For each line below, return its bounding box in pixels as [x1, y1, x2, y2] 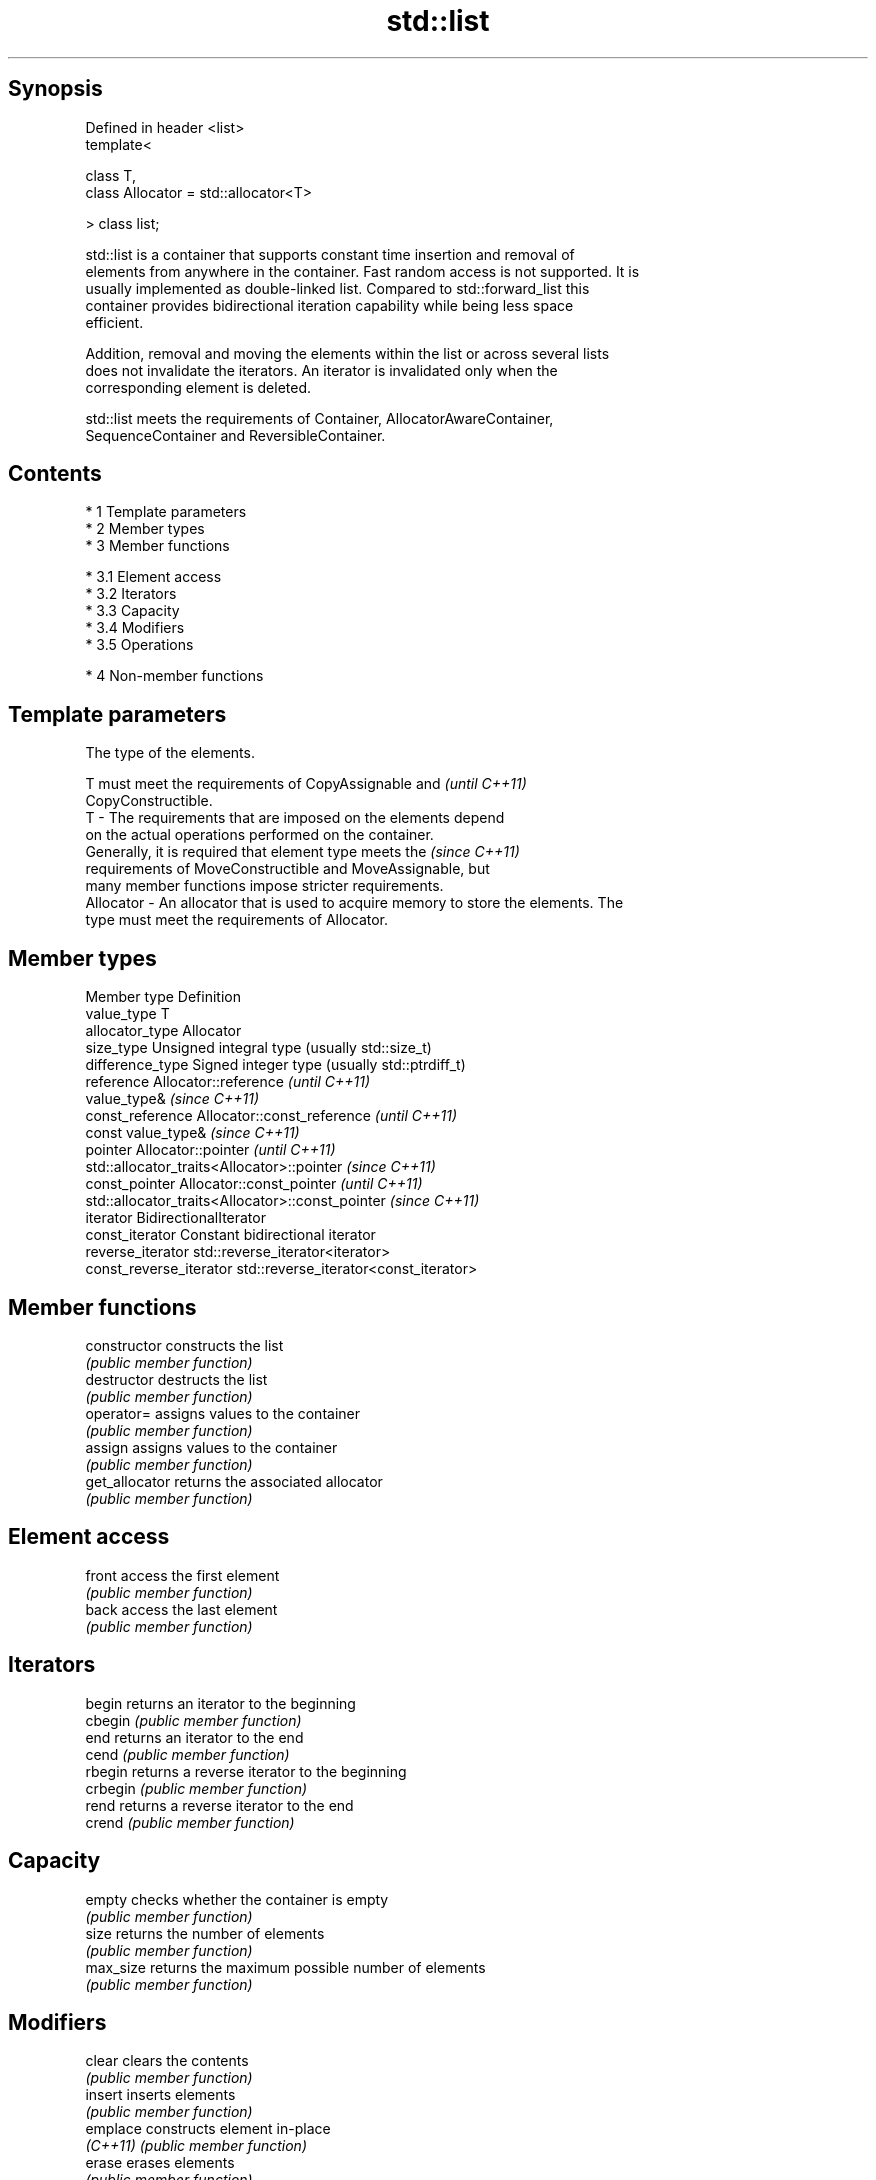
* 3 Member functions [85, 537, 230, 555]
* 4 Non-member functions [85, 667, 264, 685]
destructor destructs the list [85, 1370, 268, 1388]
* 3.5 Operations [85, 636, 194, 654]
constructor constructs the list [85, 1336, 284, 1354]
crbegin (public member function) [85, 1779, 308, 1797]
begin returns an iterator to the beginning [85, 1694, 356, 1712]
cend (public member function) [85, 1745, 290, 1763]
